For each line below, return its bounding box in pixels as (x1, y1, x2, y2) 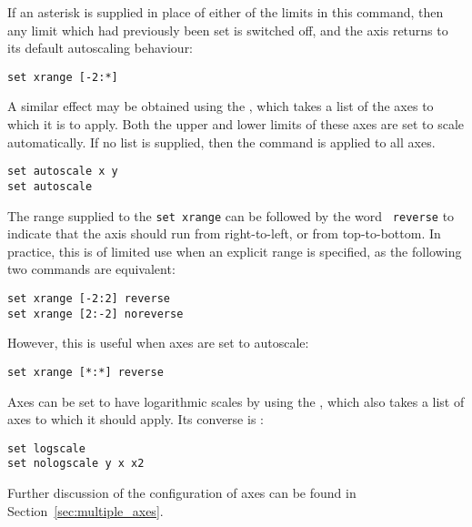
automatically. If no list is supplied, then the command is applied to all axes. (7, 132, 436, 151)
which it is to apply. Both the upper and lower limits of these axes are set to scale (7, 115, 464, 134)
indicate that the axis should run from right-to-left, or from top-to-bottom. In (7, 224, 441, 243)
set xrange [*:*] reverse (7, 365, 164, 379)
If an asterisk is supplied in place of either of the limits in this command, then (7, 3, 444, 21)
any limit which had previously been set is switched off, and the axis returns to (7, 20, 448, 39)
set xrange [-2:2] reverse (7, 291, 170, 305)
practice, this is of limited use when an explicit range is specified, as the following (7, 241, 462, 260)
